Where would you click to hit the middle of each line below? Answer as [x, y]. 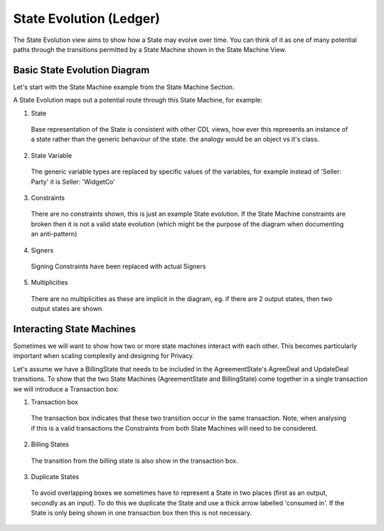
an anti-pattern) [54, 234]
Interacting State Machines [75, 328]
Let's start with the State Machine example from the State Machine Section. [124, 87]
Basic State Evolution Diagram [81, 70]
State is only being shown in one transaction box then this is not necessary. [142, 513]
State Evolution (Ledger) [86, 19]
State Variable [52, 155]
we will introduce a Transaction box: [66, 389]
